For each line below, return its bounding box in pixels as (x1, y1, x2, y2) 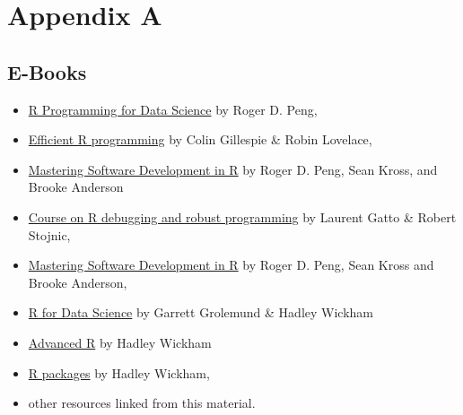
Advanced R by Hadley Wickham (28, 333, 212, 351)
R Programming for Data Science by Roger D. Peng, (28, 99, 318, 118)
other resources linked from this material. (28, 393, 256, 412)
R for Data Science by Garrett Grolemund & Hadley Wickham (28, 303, 373, 322)
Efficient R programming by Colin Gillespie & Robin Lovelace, (28, 130, 372, 149)
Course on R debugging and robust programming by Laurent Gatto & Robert (28, 207, 457, 226)
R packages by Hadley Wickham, (28, 363, 210, 382)
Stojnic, (28, 225, 71, 244)
